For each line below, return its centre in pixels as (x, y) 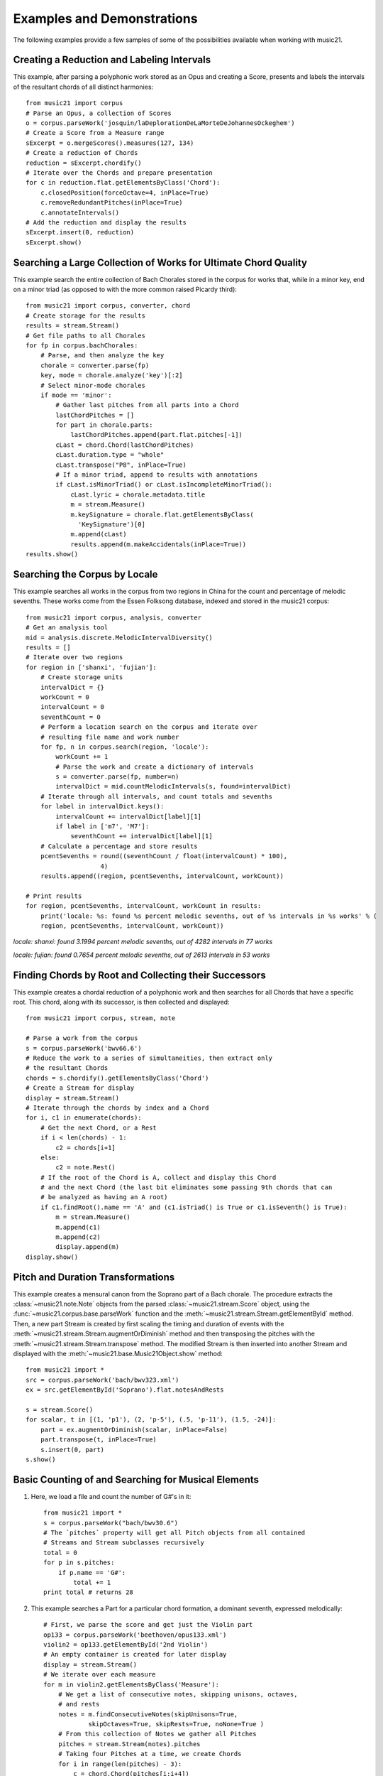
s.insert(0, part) (72, 1450)
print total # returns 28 (89, 1592)
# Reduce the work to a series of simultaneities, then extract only (149, 1058)
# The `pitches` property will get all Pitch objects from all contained (174, 1533)
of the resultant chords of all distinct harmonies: (83, 87)
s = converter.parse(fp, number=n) (117, 777)
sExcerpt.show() (54, 242)
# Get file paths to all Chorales (85, 335)
